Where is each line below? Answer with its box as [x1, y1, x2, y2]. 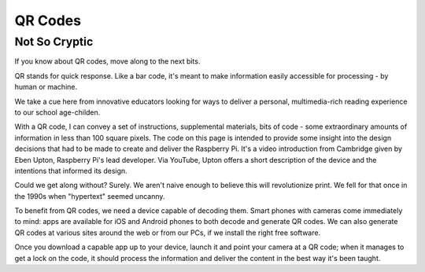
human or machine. [14, 83, 78, 92]
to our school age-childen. [14, 107, 101, 117]
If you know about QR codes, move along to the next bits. [14, 57, 201, 66]
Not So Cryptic [14, 35, 94, 49]
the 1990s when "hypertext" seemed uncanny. [14, 191, 165, 200]
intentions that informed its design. [14, 166, 128, 175]
